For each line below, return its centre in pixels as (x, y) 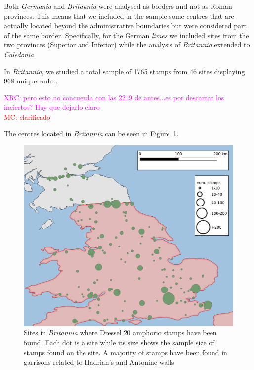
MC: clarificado (27, 116)
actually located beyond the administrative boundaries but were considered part (125, 25)
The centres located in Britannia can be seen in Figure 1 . (91, 133)
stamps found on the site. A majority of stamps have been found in (126, 352)
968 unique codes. (31, 81)
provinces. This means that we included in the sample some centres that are (119, 16)
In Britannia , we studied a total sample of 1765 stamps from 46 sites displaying (125, 71)
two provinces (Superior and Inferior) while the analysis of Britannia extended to (127, 45)
